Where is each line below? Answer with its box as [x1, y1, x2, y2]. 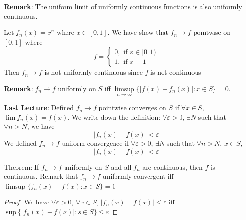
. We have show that [107, 27, 168, 37]
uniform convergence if [62, 138, 129, 148]
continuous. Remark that [4, 171, 78, 181]
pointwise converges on [98, 102, 166, 112]
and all [111, 161, 131, 172]
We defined [4, 138, 37, 148]
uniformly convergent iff [102, 171, 174, 181]
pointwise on [193, 27, 231, 37]
